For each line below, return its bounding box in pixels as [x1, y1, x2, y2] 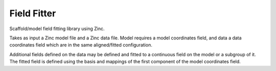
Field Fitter [9, 8, 56, 19]
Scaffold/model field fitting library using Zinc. [9, 26, 105, 32]
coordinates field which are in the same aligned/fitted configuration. [9, 42, 153, 48]
